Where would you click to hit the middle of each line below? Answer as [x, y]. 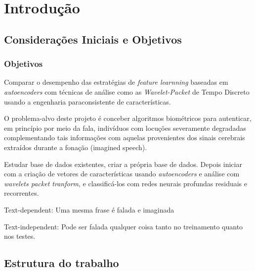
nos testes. [20, 236]
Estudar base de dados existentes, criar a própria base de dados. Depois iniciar [123, 164]
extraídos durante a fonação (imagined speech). [76, 147]
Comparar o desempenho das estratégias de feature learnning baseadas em [116, 82]
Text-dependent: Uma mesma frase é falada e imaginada [89, 209]
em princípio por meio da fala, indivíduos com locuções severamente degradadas [125, 128]
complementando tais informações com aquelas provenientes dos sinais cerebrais [125, 137]
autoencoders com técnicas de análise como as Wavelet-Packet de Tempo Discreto [127, 91]
